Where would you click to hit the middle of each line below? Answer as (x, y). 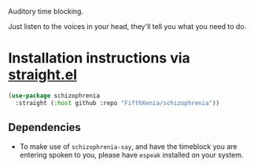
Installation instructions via (99, 58)
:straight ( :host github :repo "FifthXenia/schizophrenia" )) (118, 103)
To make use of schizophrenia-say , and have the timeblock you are (128, 146)
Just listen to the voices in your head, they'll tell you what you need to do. (127, 26)
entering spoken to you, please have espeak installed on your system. (131, 154)
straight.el (42, 75)
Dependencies (44, 127)
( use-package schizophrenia (54, 96)
